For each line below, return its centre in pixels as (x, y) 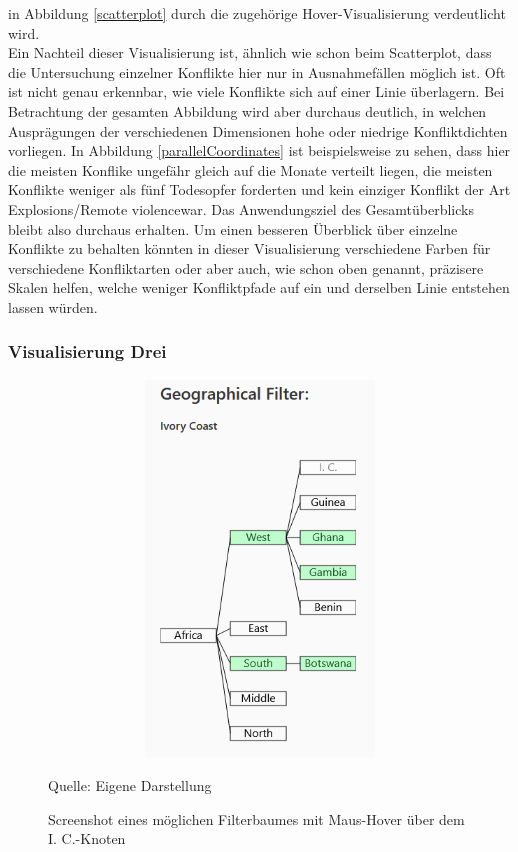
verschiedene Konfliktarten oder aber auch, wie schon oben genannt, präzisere (246, 267)
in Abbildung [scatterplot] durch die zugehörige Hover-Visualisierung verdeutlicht (257, 13)
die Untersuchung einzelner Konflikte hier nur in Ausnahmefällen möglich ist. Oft (257, 71)
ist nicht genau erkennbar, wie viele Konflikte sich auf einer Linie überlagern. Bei (256, 91)
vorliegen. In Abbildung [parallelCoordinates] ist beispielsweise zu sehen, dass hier (259, 150)
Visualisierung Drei (87, 351)
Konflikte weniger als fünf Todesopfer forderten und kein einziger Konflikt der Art (259, 189)
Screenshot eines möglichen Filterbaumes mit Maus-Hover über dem (256, 818)
